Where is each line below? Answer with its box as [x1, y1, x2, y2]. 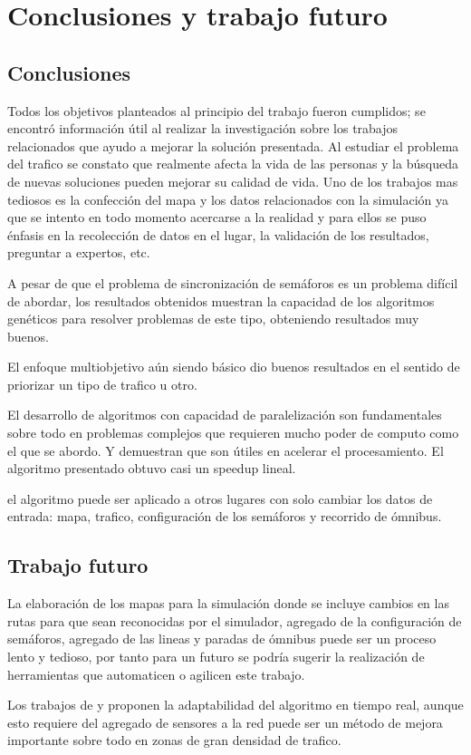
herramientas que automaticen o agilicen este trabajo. [7, 664, 305, 683]
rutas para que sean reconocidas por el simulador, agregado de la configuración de [7, 611, 462, 630]
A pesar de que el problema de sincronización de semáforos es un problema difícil [7, 273, 458, 292]
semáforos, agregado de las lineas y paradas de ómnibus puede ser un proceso [7, 629, 437, 648]
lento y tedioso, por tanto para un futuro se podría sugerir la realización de [7, 647, 425, 666]
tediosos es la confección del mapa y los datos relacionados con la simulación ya [7, 189, 449, 208]
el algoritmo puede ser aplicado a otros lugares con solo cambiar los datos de [7, 489, 433, 508]
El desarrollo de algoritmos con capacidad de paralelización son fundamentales [7, 405, 442, 424]
